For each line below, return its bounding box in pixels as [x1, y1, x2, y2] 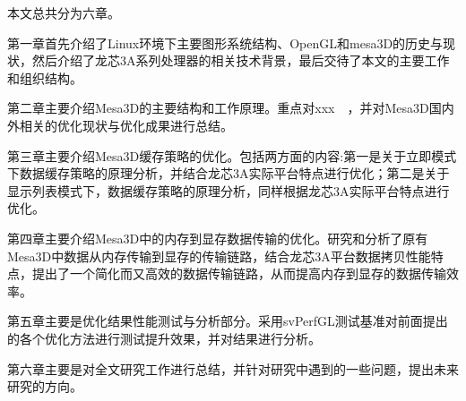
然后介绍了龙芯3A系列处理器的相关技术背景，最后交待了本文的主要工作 [31, 51, 450, 70]
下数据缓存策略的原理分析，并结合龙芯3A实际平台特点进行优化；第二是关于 [7, 164, 450, 183]
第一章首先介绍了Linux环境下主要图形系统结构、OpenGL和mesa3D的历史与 [7, 33, 444, 52]
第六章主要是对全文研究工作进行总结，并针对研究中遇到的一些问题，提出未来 [7, 359, 459, 378]
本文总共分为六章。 [7, 4, 120, 21]
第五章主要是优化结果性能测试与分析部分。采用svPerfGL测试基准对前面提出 [7, 311, 448, 330]
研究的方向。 [7, 377, 82, 396]
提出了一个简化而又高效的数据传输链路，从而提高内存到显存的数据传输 [31, 264, 446, 283]
